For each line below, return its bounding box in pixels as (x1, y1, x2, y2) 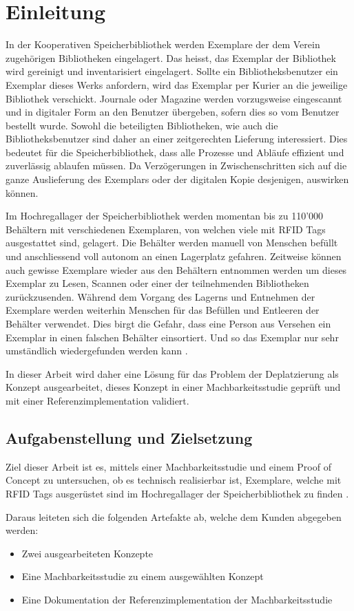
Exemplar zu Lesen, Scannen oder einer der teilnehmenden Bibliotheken (6, 276, 309, 290)
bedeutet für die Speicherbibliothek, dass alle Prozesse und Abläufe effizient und (6, 144, 344, 159)
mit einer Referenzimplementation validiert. (6, 393, 189, 407)
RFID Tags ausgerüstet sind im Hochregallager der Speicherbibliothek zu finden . (6, 486, 349, 500)
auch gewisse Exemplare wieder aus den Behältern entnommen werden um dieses (6, 262, 347, 277)
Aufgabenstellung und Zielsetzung (6, 427, 253, 448)
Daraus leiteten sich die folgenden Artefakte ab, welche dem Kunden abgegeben (6, 509, 342, 524)
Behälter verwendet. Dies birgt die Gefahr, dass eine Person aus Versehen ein (6, 317, 331, 330)
